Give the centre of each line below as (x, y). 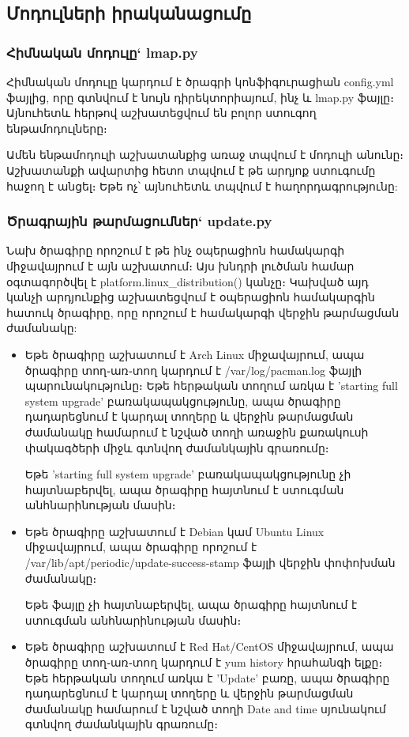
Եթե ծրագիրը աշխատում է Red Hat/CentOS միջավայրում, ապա (209, 646)
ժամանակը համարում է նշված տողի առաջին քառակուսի (197, 431)
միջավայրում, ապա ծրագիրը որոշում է (141, 547)
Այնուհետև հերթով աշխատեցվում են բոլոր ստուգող (161, 113)
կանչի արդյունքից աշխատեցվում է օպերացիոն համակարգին (191, 297)
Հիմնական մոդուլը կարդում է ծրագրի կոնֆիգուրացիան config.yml (200, 81)
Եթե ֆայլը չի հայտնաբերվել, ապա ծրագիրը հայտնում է (191, 605)
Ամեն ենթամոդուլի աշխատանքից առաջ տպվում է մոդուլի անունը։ (205, 155)
